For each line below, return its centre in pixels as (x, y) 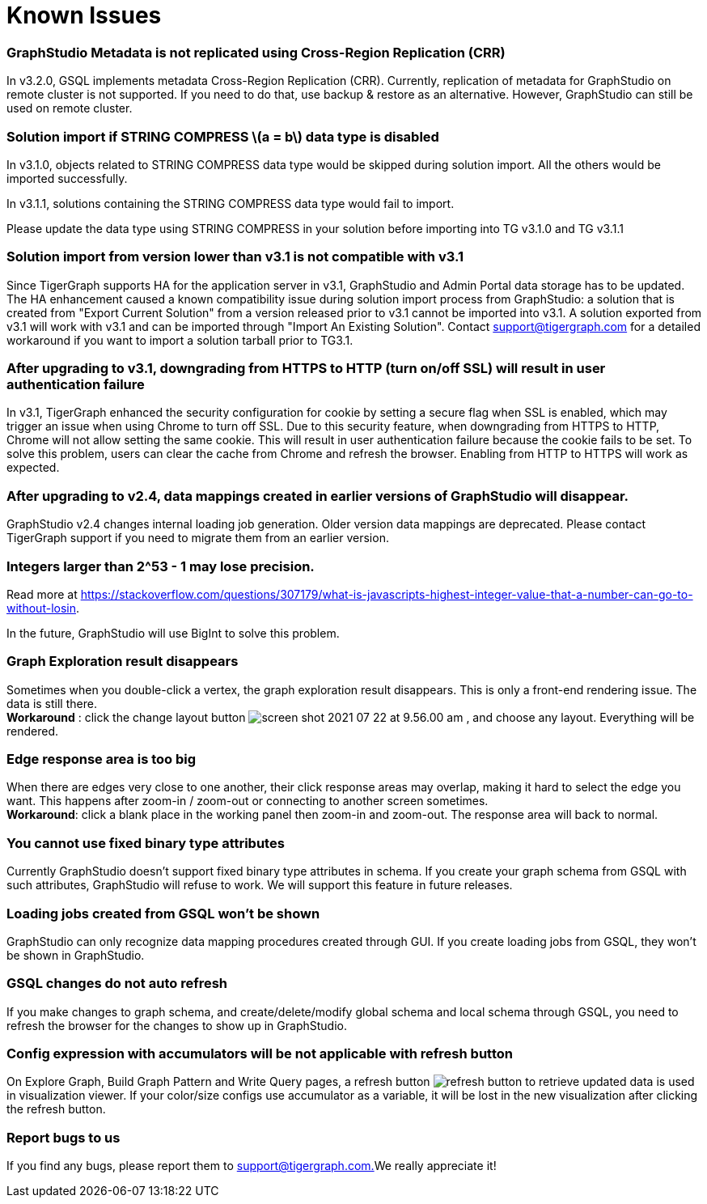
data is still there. (52, 703)
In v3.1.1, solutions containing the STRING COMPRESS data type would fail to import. (231, 203)
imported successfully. (67, 178)
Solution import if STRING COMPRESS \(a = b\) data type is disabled (223, 136)
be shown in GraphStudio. (76, 955)
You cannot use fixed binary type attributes (146, 843)
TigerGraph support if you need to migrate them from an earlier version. (198, 538)
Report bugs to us (64, 1137)
